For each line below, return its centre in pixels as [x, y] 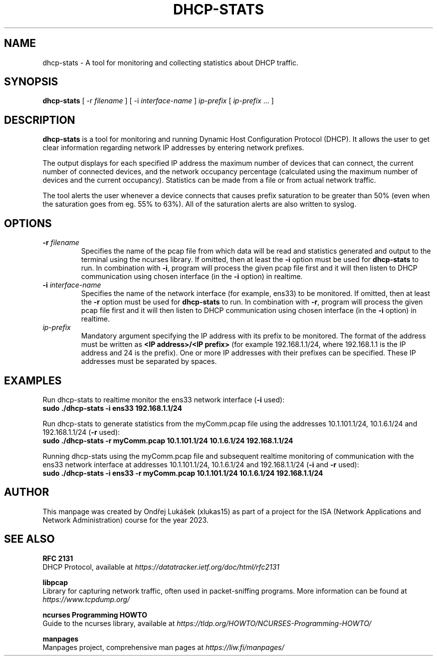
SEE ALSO [29, 539]
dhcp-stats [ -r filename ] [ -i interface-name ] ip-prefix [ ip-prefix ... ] [158, 101]
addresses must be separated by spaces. [149, 361]
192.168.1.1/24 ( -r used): [81, 432]
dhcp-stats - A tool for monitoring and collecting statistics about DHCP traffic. [171, 62]
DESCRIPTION [40, 120]
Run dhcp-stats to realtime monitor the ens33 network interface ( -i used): [164, 399]
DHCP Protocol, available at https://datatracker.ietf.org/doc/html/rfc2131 [161, 567]
